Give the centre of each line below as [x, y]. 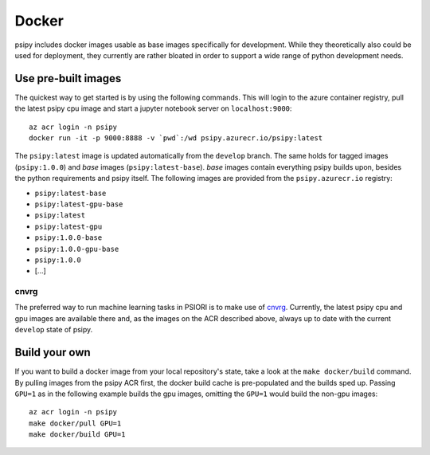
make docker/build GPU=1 [77, 435]
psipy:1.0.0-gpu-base [77, 249]
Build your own [53, 353]
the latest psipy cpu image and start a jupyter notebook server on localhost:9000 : [153, 108]
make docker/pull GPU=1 [75, 423]
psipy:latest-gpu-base [79, 204]
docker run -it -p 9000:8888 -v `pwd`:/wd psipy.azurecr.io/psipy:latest [176, 138]
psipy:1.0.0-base [68, 238]
